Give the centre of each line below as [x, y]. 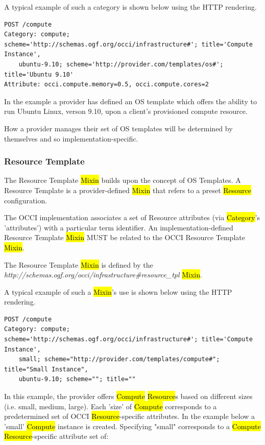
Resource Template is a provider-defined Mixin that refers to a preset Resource [128, 190]
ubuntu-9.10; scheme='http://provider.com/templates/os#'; [121, 64]
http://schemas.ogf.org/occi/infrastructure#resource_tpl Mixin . [103, 275]
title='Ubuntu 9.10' [39, 74]
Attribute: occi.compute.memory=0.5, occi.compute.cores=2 [106, 85]
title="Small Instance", [46, 369]
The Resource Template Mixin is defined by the [79, 264]
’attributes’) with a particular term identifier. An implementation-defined [119, 227]
